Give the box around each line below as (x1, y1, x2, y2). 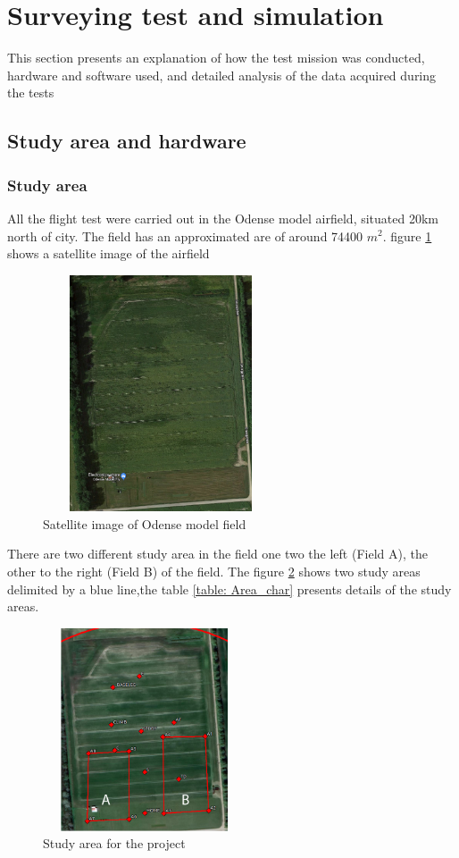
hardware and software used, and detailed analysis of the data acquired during (7, 65, 437, 84)
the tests (7, 83, 54, 102)
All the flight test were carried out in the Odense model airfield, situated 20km (7, 208, 438, 227)
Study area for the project (43, 834, 186, 853)
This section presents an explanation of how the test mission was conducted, (7, 48, 425, 67)
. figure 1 (382, 226, 432, 245)
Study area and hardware (7, 127, 246, 155)
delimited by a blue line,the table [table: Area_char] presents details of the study (7, 579, 452, 598)
